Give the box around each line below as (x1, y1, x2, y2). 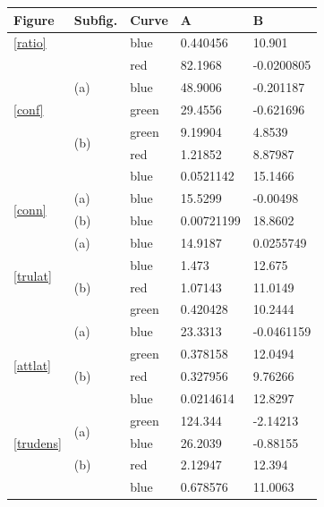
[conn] (13, 199, 47, 218)
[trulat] (13, 266, 52, 285)
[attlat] (13, 355, 52, 374)
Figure (13, 10, 55, 29)
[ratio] (13, 33, 47, 52)
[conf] (13, 99, 44, 118)
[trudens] (13, 433, 62, 452)
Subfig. (73, 10, 118, 29)
